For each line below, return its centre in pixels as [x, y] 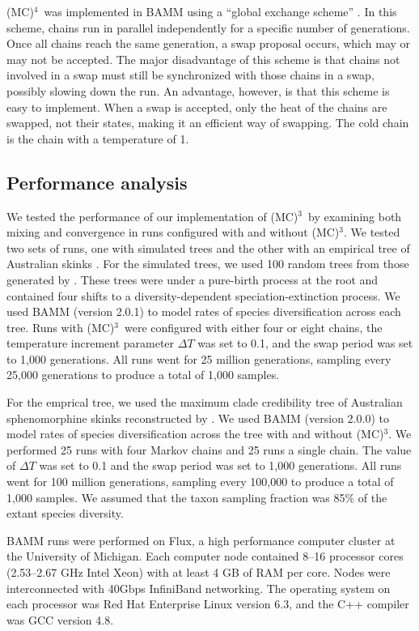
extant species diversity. [65, 513]
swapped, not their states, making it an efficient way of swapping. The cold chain [208, 123]
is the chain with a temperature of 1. [98, 138]
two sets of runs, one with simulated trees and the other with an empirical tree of [208, 247]
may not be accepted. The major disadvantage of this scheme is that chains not [203, 59]
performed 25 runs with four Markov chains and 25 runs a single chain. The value [209, 449]
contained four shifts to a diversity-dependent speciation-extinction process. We [203, 295]
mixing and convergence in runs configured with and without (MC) [173, 232]
